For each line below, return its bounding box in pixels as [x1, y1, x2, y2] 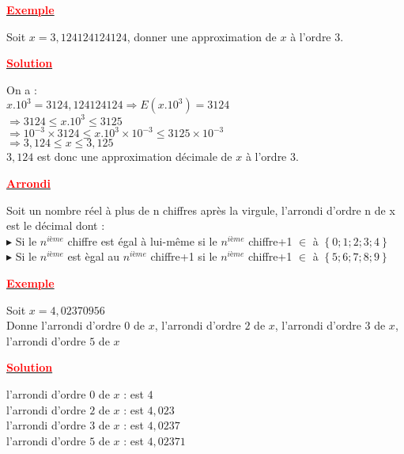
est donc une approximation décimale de [36, 148, 232, 165]
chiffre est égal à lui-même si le [67, 232, 217, 249]
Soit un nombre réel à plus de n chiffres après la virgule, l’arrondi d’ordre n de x [6, 201, 395, 218]
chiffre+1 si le [150, 248, 217, 265]
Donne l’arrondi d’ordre [6, 317, 121, 334]
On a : [6, 81, 37, 97]
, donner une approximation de [126, 28, 277, 44]
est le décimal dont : [6, 217, 105, 234]
